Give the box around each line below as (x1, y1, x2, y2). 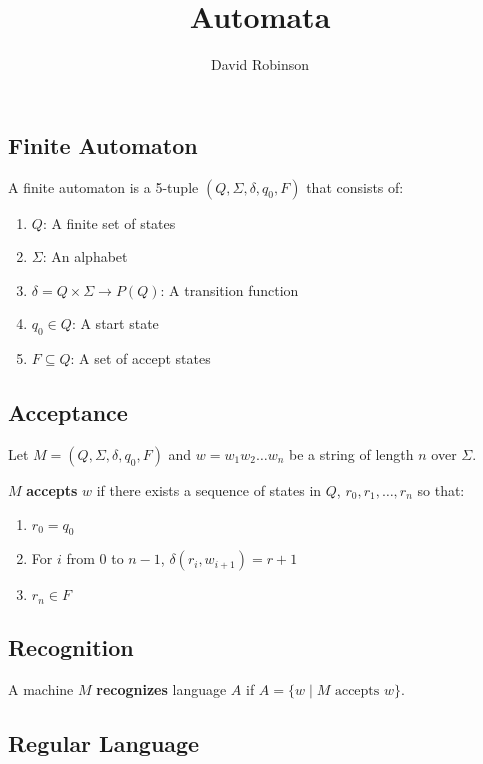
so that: (417, 479, 465, 500)
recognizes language (96, 678, 227, 699)
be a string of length (289, 443, 414, 464)
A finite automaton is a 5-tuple (8, 176, 199, 197)
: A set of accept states (70, 348, 211, 369)
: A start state (71, 313, 159, 334)
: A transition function (160, 279, 299, 300)
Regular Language (8, 727, 200, 758)
